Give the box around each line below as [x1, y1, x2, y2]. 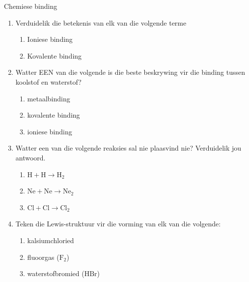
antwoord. [15, 152, 46, 162]
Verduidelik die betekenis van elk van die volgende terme [15, 17, 187, 28]
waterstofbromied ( [27, 268, 84, 279]
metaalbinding [27, 93, 70, 103]
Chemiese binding [4, 1, 57, 11]
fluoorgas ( [27, 251, 59, 262]
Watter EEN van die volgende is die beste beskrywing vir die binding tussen [15, 67, 245, 77]
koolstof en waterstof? [15, 76, 82, 87]
